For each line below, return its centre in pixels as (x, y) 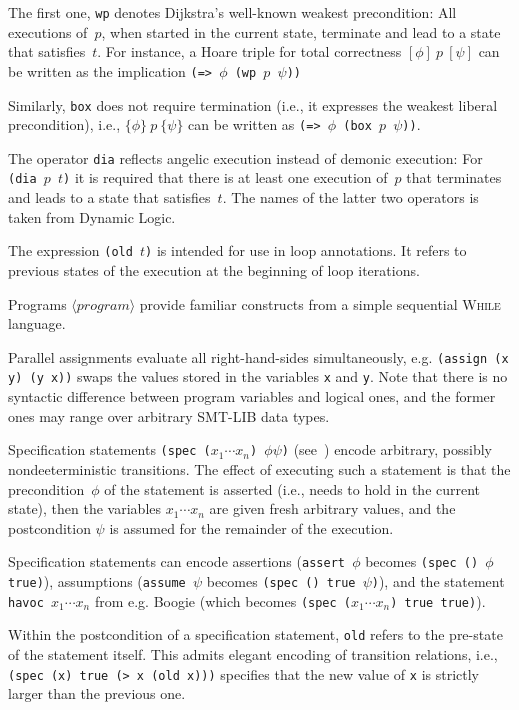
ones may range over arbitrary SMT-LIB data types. (169, 415)
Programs (37, 303)
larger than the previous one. (97, 693)
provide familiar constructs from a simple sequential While (320, 303)
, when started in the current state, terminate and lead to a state (301, 31)
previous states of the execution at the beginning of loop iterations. (214, 269)
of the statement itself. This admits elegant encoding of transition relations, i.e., (253, 653)
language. (37, 323)
